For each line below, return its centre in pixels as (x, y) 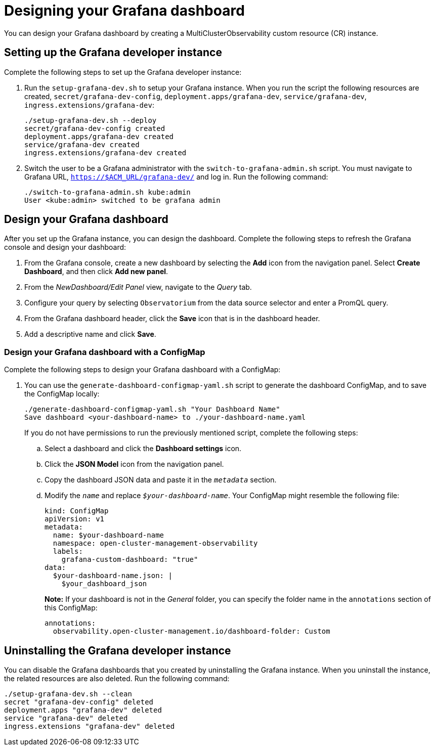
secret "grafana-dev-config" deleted (79, 702)
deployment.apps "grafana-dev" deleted (83, 710)
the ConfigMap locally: (62, 394)
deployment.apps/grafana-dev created (99, 136)
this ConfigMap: (71, 608)
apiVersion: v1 (75, 519)
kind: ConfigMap (77, 511)
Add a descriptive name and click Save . (90, 334)
